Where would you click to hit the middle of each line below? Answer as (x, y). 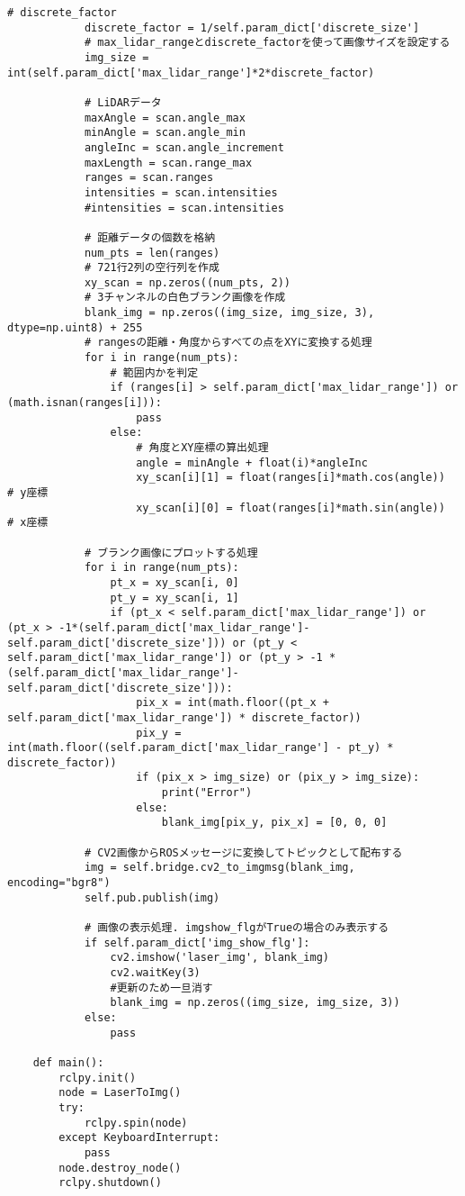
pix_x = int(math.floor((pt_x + (232, 703)
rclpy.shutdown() (110, 1183)
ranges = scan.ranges (149, 178)
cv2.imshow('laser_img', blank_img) (219, 958)
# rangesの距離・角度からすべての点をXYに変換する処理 (228, 343)
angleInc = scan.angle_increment (184, 147)
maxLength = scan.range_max (168, 163)
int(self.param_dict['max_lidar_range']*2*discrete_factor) (191, 72)
